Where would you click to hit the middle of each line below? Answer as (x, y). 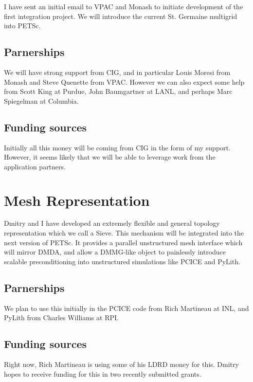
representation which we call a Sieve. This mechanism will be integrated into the (124, 233)
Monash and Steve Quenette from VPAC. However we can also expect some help (124, 82)
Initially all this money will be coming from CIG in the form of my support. (117, 147)
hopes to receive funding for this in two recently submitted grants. (103, 373)
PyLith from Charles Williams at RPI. (61, 318)
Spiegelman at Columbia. (41, 100)
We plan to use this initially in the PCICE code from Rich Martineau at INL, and (126, 308)
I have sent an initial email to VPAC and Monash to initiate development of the (124, 6)
